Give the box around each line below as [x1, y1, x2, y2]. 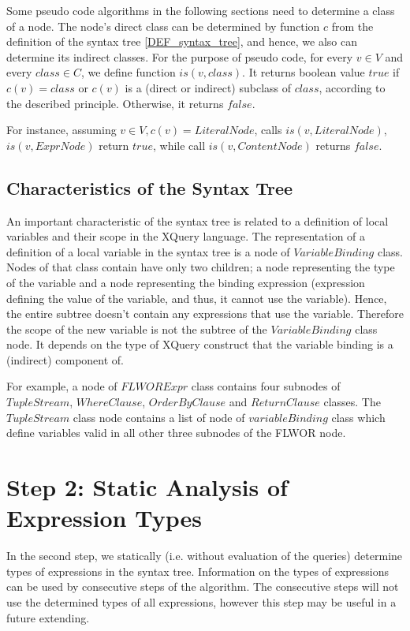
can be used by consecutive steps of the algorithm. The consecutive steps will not [6, 578, 399, 595]
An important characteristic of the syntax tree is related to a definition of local [6, 212, 389, 229]
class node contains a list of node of [73, 409, 245, 425]
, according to [319, 79, 386, 95]
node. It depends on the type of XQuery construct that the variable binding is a [6, 336, 393, 353]
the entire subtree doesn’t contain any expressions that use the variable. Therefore [6, 305, 404, 322]
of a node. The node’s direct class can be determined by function [6, 17, 320, 34]
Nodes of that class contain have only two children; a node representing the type [6, 259, 395, 275]
